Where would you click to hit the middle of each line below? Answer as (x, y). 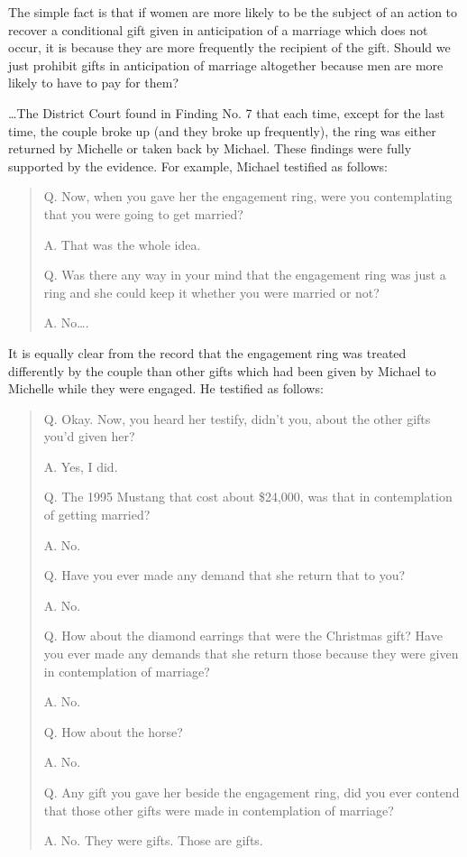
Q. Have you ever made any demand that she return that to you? (224, 575)
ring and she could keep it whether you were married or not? (211, 292)
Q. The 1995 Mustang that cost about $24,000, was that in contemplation (248, 497)
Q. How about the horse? (113, 731)
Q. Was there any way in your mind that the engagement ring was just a (245, 275)
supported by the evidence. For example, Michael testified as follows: (198, 166)
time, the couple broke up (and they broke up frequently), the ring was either (222, 130)
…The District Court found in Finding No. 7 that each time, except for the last (227, 112)
